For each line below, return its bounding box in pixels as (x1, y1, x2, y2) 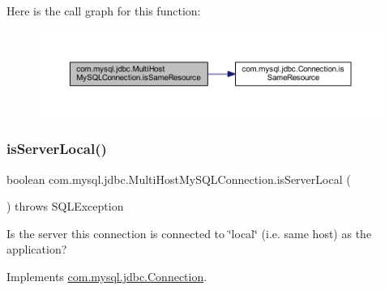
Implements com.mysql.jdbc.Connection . (6, 268, 207, 285)
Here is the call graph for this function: (6, 2, 201, 19)
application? (6, 241, 67, 258)
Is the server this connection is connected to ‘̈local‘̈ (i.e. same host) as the (6, 224, 372, 241)
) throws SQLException (6, 198, 124, 215)
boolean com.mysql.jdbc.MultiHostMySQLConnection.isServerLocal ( (6, 170, 351, 187)
